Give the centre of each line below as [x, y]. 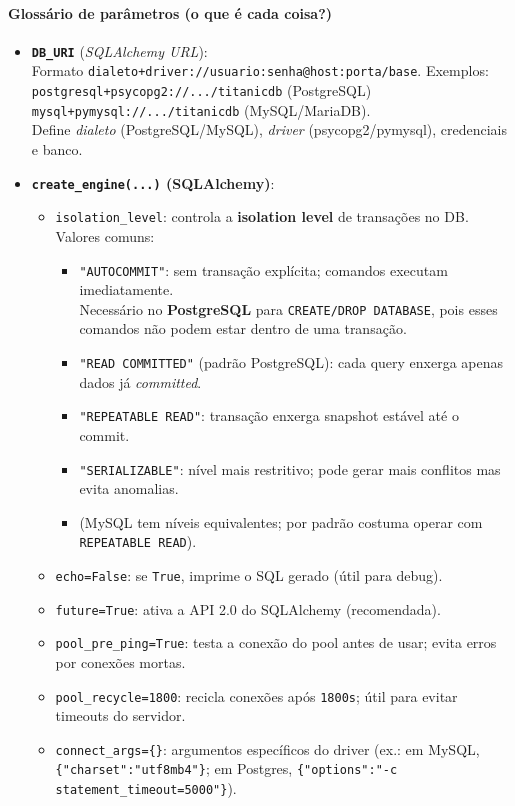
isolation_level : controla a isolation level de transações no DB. [262, 216]
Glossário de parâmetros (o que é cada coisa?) [170, 12]
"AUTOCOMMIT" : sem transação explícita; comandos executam [263, 269]
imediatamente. [126, 289]
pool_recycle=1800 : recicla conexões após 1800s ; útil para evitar [256, 695]
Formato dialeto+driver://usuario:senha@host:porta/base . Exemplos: [260, 70]
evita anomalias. [129, 488]
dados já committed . [140, 381]
